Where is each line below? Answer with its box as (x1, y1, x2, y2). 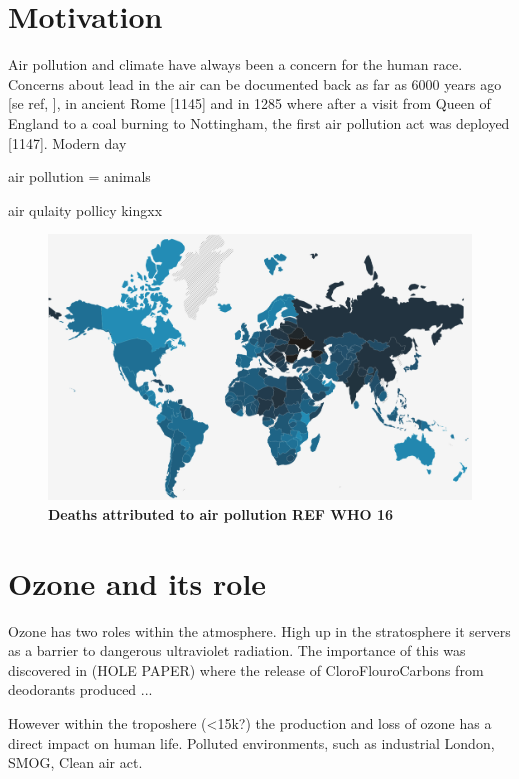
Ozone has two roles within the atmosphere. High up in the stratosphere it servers (8, 620, 511, 641)
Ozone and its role (8, 562, 267, 603)
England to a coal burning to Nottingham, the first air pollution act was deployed (8, 112, 510, 133)
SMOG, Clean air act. (8, 752, 143, 773)
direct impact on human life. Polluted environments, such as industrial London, (8, 732, 495, 753)
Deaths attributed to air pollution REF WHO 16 (48, 503, 394, 524)
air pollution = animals (8, 166, 151, 187)
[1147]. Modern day (8, 132, 127, 153)
